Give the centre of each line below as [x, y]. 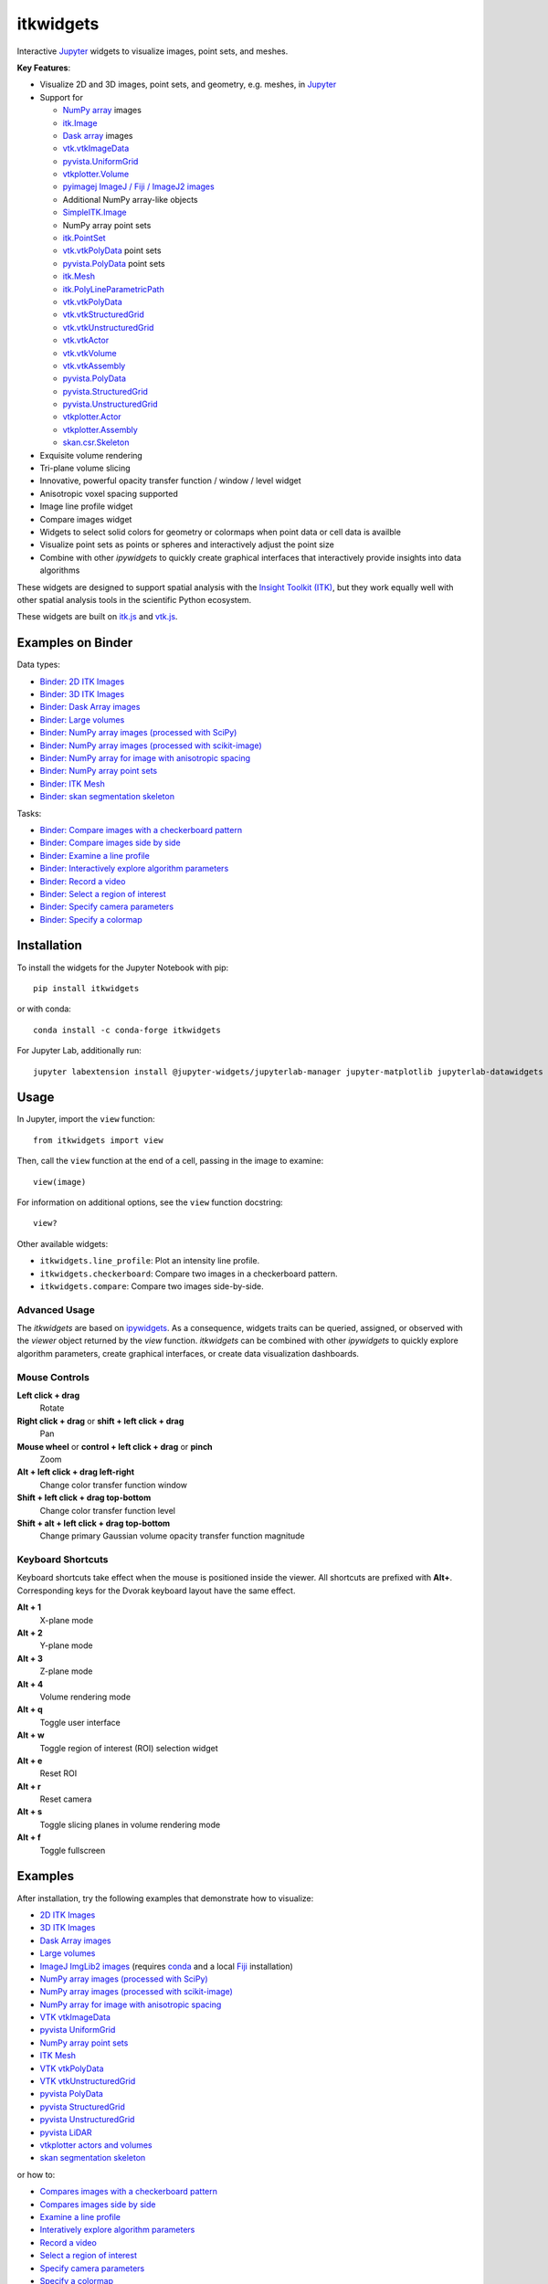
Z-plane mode [66, 1671]
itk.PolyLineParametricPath [113, 289]
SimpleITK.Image [95, 212]
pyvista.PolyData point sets [114, 263]
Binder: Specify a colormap [91, 919]
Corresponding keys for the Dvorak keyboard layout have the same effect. [156, 1591]
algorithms [60, 570]
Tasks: [29, 813]
